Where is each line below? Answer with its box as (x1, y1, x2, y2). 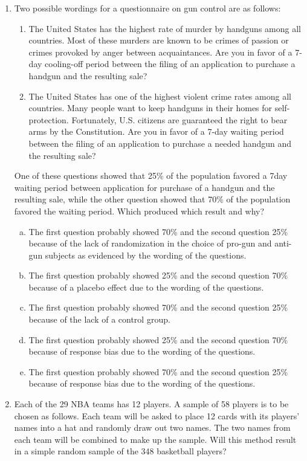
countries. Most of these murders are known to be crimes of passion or (28, 34, 289, 47)
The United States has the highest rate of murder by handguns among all (28, 22, 301, 34)
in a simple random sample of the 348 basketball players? (14, 445, 227, 457)
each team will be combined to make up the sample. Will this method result (14, 433, 297, 445)
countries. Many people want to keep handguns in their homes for (28, 102, 273, 114)
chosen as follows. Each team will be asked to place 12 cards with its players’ (14, 409, 300, 422)
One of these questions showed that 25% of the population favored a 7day (14, 169, 288, 182)
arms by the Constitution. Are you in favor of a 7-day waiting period (28, 125, 284, 138)
